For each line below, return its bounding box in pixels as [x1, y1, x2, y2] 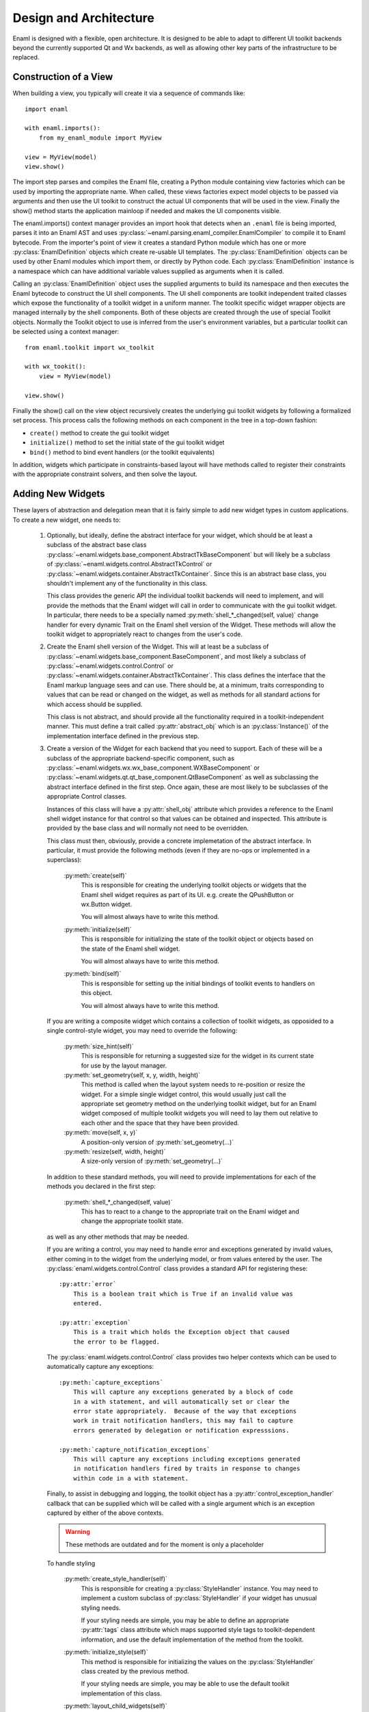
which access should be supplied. [46, 700, 143, 708]
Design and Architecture [12, 10, 155, 25]
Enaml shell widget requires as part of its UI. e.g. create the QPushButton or [81, 890, 294, 898]
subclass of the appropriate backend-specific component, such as [46, 754, 235, 762]
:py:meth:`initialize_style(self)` [64, 1648, 148, 1657]
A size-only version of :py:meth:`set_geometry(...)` [81, 1157, 223, 1166]
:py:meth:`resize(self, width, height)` [64, 1148, 166, 1156]
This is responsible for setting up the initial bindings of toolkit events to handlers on [81, 979, 316, 987]
